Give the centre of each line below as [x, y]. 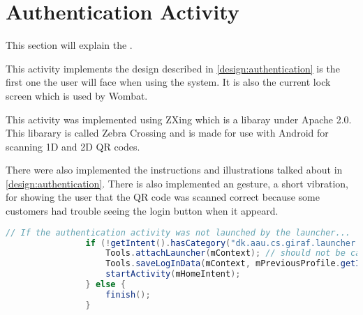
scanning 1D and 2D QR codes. [73, 146]
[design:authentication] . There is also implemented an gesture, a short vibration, [177, 183]
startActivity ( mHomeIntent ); [173, 274]
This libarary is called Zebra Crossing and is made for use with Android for [167, 133]
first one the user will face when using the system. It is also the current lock [168, 82]
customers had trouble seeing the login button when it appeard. [142, 211]
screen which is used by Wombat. [77, 95]
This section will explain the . [69, 45]
